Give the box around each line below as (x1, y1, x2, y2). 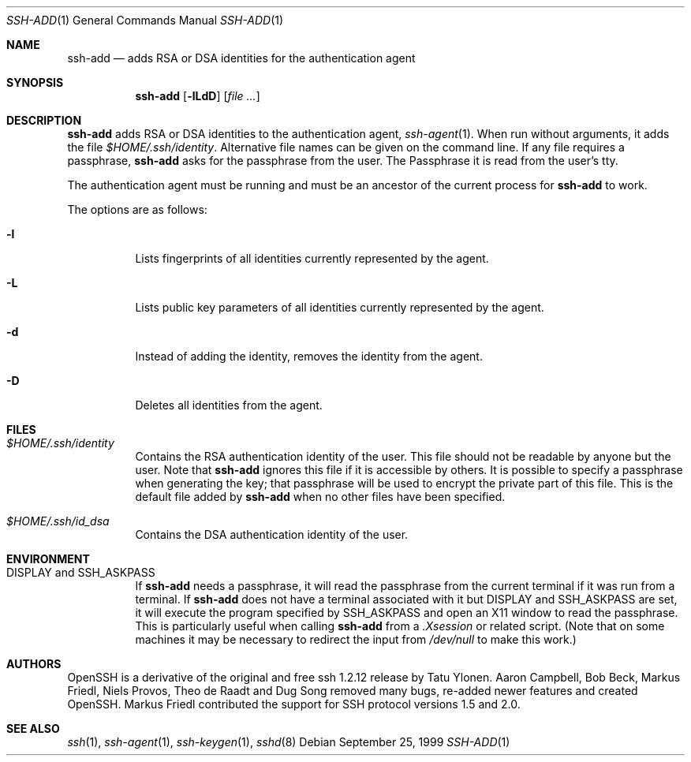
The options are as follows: (67, 203, 207, 216)
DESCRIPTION (6, 114, 82, 127)
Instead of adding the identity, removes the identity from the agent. (135, 349, 483, 363)
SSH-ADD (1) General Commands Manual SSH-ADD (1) (6, 13, 284, 27)
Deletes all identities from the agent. (135, 398, 323, 412)
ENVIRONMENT (6, 552, 90, 566)
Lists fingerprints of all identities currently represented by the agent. (135, 252, 489, 265)
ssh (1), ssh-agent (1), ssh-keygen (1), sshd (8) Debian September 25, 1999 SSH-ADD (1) (67, 735, 510, 749)
